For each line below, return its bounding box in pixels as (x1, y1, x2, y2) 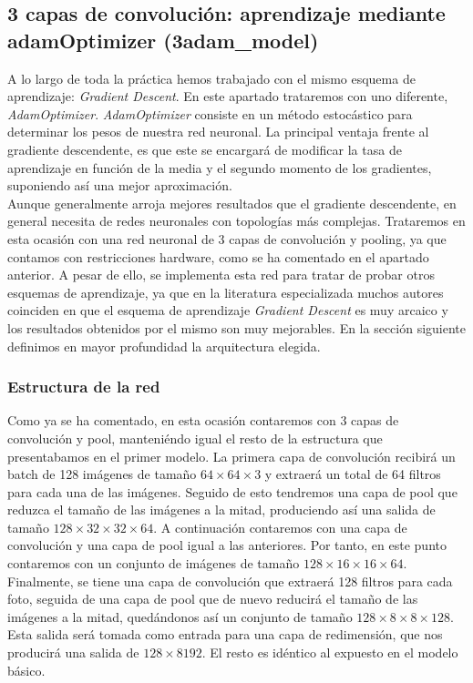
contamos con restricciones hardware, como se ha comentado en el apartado (7, 247, 429, 266)
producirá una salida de (7, 643, 139, 662)
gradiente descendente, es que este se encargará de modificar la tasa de (7, 139, 402, 158)
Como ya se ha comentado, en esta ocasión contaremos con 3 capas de (7, 411, 399, 430)
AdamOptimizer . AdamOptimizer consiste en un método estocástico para (7, 104, 413, 123)
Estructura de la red (7, 375, 160, 398)
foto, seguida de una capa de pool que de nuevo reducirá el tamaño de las (7, 589, 418, 608)
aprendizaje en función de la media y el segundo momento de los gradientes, (7, 158, 432, 177)
